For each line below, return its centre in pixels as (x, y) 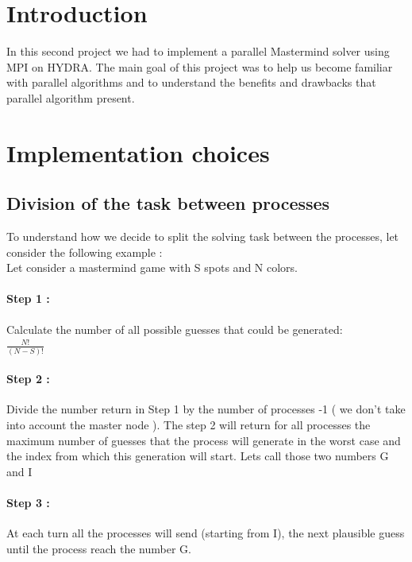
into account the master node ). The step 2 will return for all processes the (189, 424)
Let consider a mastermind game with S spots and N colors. (152, 267)
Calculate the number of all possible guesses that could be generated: (175, 329)
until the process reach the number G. (99, 548)
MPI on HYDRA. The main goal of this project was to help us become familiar (200, 66)
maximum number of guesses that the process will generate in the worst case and (204, 440)
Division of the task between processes (168, 203)
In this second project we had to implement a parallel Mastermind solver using (198, 51)
